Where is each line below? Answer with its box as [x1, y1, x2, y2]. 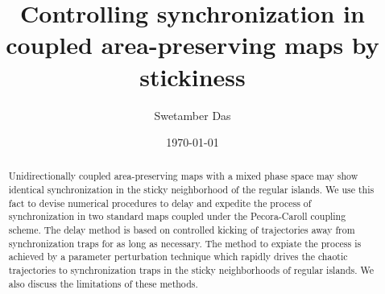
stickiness [139, 60, 246, 93]
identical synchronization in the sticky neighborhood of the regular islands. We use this [8, 183, 375, 197]
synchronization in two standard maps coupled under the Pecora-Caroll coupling [8, 209, 346, 223]
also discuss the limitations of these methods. [8, 276, 198, 290]
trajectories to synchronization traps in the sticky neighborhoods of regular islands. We [8, 263, 375, 277]
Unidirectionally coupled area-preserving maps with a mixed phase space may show [8, 169, 358, 183]
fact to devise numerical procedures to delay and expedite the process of [8, 196, 312, 209]
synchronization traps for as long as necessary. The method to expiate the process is [8, 236, 362, 250]
